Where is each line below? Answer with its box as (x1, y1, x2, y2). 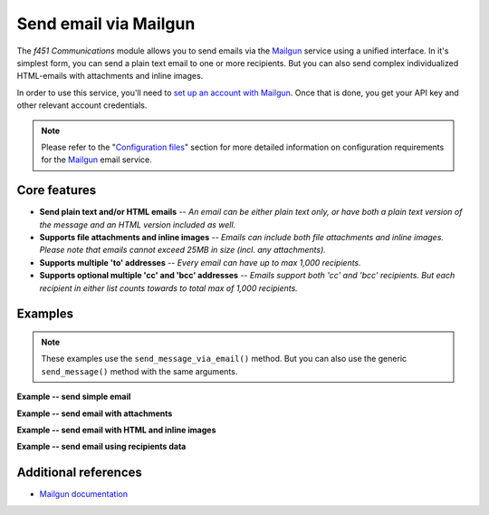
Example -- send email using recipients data (16, 441, 187, 452)
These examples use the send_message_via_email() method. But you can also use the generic (41, 354, 407, 364)
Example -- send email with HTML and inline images (16, 424, 216, 435)
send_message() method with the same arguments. (41, 365, 238, 376)
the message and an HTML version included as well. (39, 219, 236, 230)
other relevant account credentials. (16, 100, 148, 111)
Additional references (16, 465, 142, 481)
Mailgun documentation (39, 489, 129, 500)
